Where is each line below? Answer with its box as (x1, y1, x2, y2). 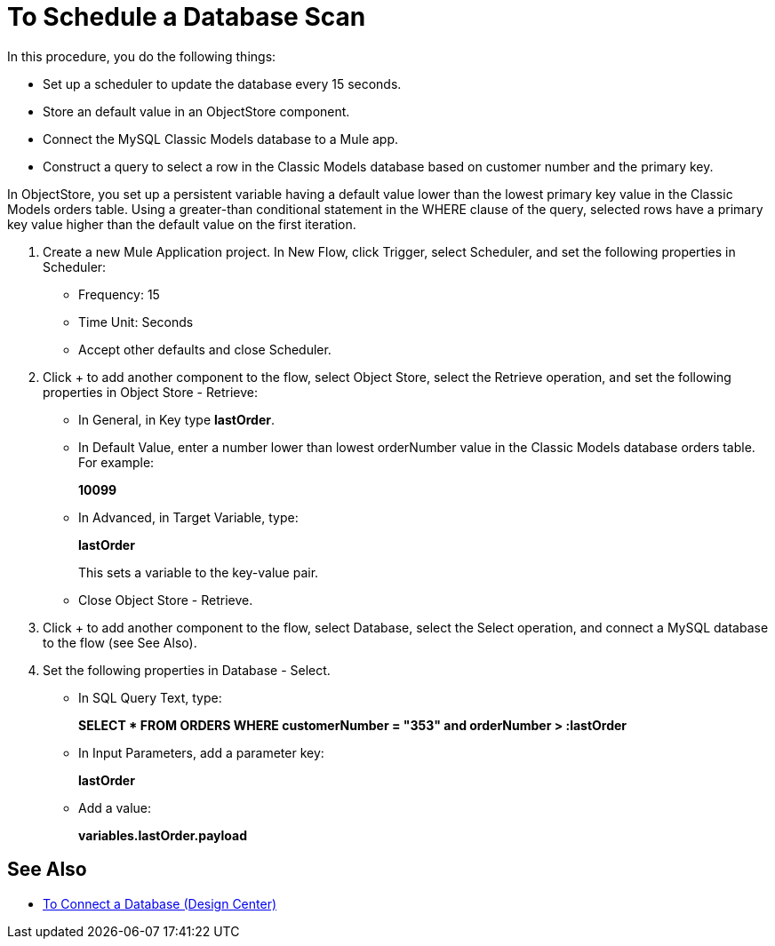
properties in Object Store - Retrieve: (43, 384, 258, 400)
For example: (78, 454, 155, 470)
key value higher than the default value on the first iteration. (7, 216, 356, 232)
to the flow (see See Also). (43, 634, 197, 650)
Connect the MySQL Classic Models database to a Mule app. (43, 131, 399, 147)
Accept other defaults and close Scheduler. (78, 341, 332, 357)
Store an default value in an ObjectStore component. (43, 103, 350, 119)
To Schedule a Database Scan (7, 2, 366, 32)
